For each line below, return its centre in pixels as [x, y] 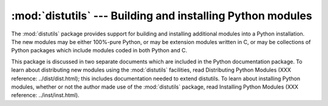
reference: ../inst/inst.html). [45, 95]
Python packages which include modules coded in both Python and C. [99, 51]
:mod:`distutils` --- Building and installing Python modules [162, 16]
